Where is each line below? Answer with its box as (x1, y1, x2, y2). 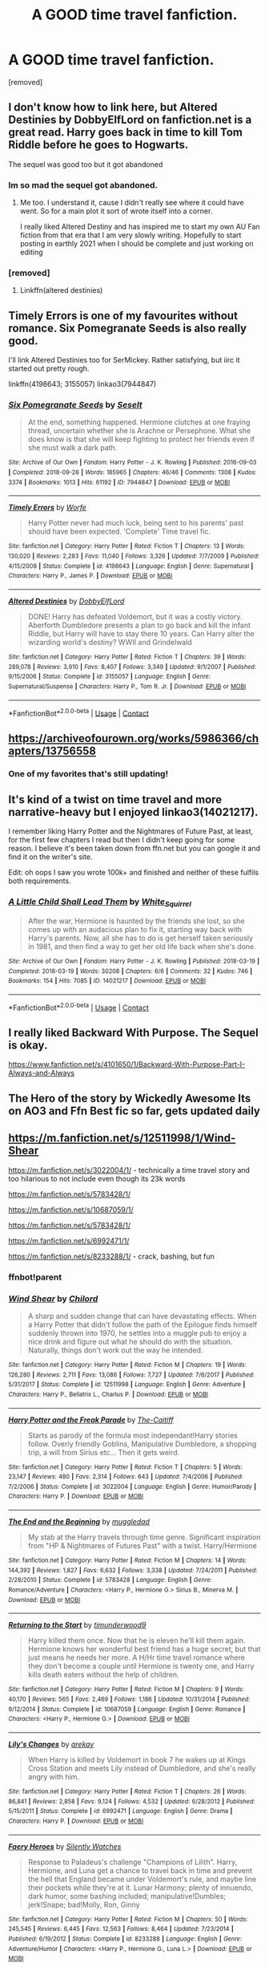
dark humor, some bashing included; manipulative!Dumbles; (27, 1891, 227, 1900)
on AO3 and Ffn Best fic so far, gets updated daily (8, 1104, 261, 1117)
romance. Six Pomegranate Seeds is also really (8, 321, 247, 335)
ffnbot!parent (8, 1271, 62, 1283)
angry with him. (27, 1772, 80, 1782)
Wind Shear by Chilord (8, 1293, 98, 1304)
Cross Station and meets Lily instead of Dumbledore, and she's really (27, 1763, 256, 1774)
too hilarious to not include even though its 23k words (8, 1174, 186, 1183)
